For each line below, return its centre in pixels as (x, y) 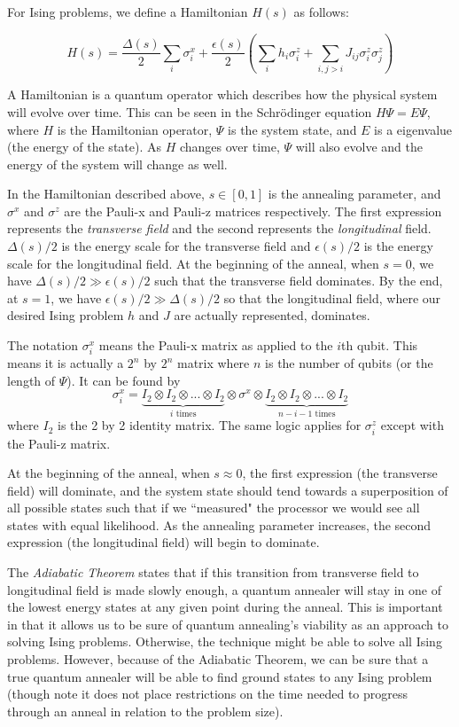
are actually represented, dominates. (272, 315)
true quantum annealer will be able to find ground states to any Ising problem (220, 676)
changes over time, (229, 147)
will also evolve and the (359, 147)
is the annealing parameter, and (354, 194)
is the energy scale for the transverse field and (186, 246)
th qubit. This (380, 345)
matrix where (213, 363)
